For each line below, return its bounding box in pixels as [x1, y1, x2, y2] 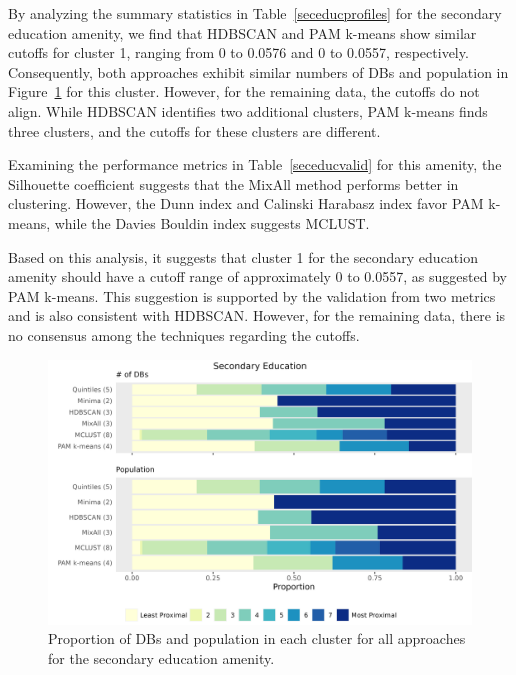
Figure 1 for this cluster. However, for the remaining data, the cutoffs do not [8, 81, 480, 102]
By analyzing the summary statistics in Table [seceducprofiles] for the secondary [8, 3, 502, 23]
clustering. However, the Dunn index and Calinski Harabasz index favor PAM [8, 193, 484, 214]
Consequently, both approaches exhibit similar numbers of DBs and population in [8, 61, 509, 82]
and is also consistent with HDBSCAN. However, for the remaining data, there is [8, 305, 506, 326]
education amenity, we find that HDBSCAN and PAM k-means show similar [8, 22, 477, 43]
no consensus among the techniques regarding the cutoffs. [8, 324, 360, 345]
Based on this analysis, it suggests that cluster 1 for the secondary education [8, 246, 478, 267]
